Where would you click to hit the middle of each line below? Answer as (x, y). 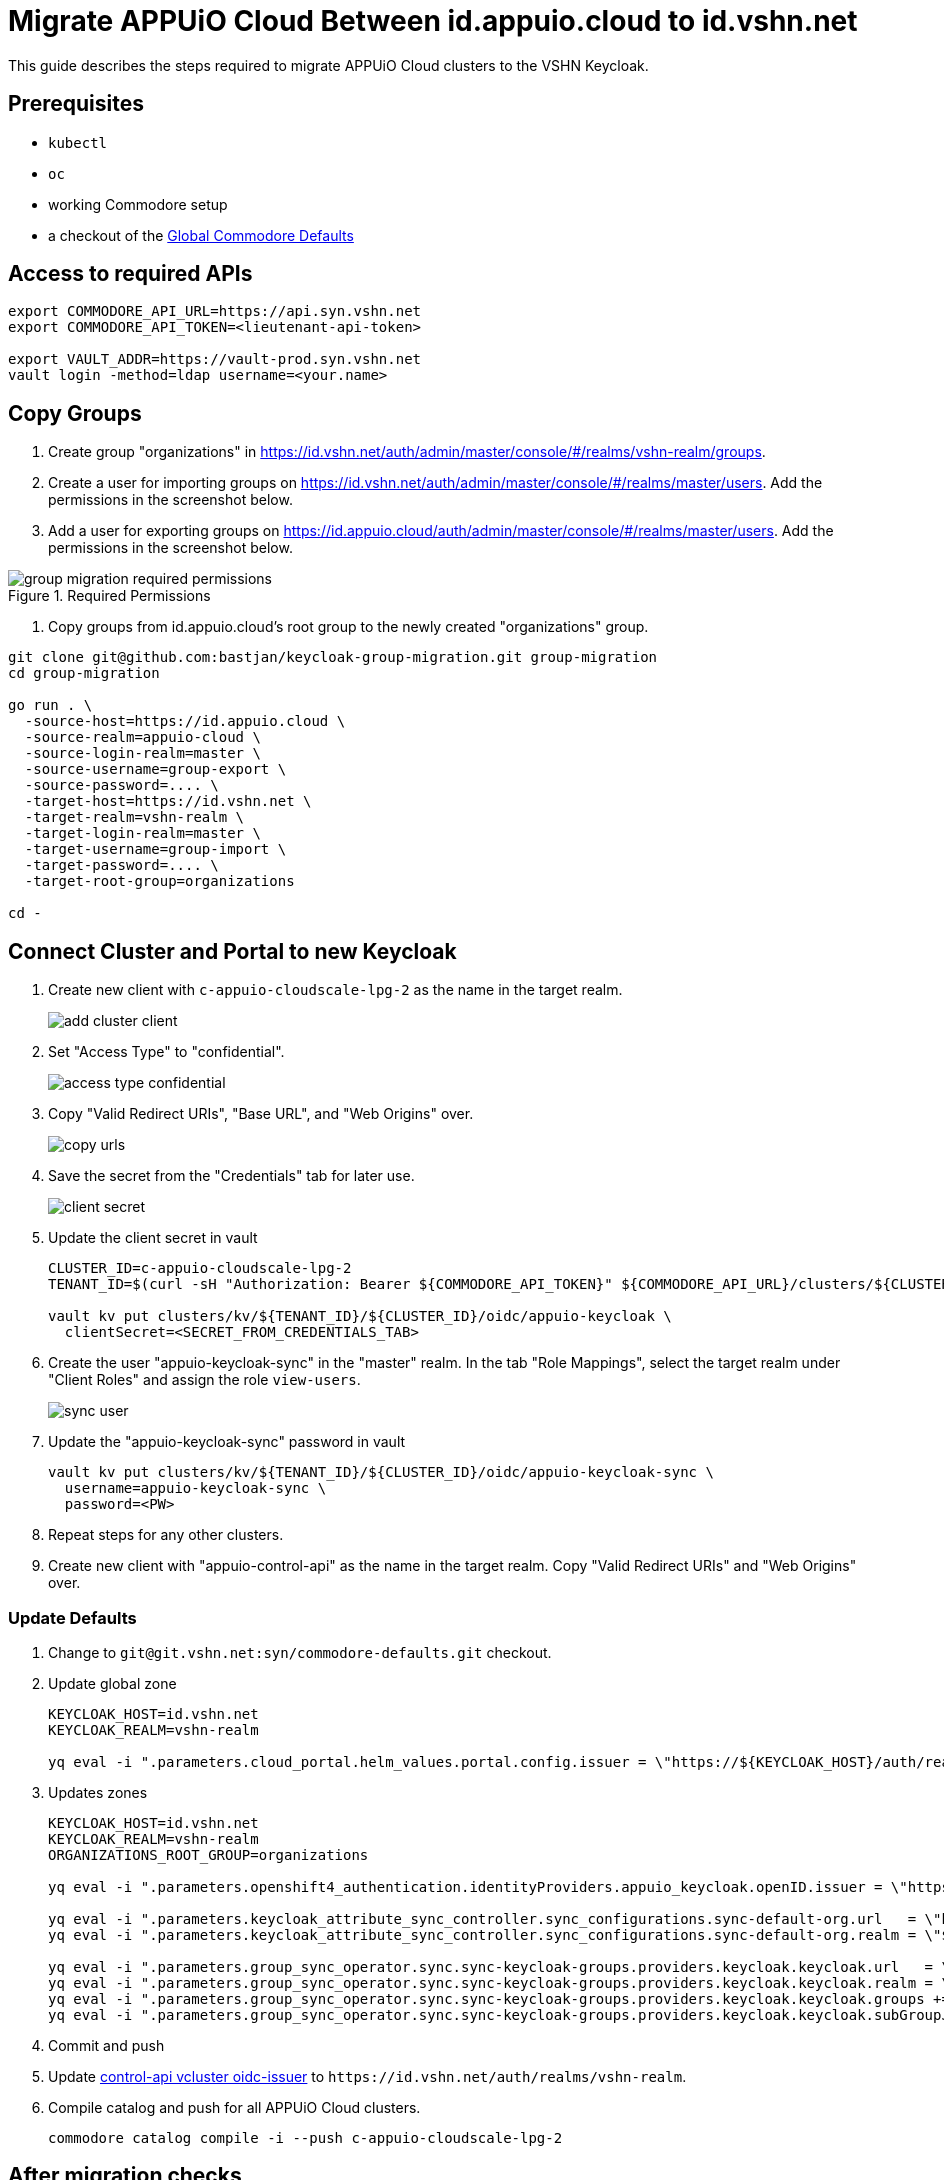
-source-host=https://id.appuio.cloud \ (185, 721)
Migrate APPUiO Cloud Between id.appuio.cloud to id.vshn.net (433, 21)
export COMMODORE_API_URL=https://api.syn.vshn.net (215, 311)
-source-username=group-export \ (155, 769)
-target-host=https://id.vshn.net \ (168, 801)
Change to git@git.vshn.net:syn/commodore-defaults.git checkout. (300, 1652)
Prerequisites (76, 104)
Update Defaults (72, 1617)
